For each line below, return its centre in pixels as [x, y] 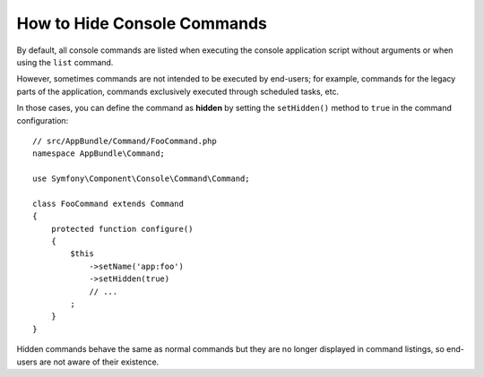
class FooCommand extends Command [108, 203]
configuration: [43, 120]
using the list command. [65, 62]
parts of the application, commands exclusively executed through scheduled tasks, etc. [178, 91]
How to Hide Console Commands [142, 23]
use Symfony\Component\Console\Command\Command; [141, 179]
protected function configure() [122, 229]
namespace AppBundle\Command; [99, 154]
